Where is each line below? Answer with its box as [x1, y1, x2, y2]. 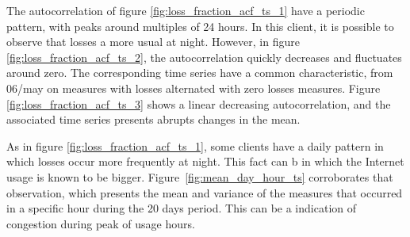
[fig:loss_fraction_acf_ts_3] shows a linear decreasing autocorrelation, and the [6, 95, 391, 112]
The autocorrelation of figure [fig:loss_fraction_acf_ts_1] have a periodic [6, 2, 365, 18]
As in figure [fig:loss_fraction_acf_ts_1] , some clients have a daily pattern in [6, 137, 384, 154]
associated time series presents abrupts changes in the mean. [6, 111, 301, 128]
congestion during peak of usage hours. [6, 215, 195, 231]
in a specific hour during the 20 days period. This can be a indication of [6, 200, 356, 216]
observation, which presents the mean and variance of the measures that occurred [6, 184, 403, 201]
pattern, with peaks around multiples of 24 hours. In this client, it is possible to [6, 17, 394, 34]
